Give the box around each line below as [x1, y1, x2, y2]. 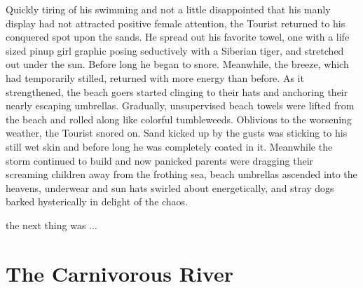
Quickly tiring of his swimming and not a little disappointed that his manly [6, 2, 331, 16]
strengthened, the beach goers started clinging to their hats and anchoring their [6, 84, 348, 99]
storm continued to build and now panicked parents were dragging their [6, 153, 314, 167]
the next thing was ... [6, 217, 97, 232]
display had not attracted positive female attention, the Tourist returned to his [6, 15, 345, 30]
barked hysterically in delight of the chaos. [6, 194, 189, 209]
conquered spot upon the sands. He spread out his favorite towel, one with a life [6, 29, 350, 44]
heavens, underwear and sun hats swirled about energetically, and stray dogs [6, 180, 334, 195]
